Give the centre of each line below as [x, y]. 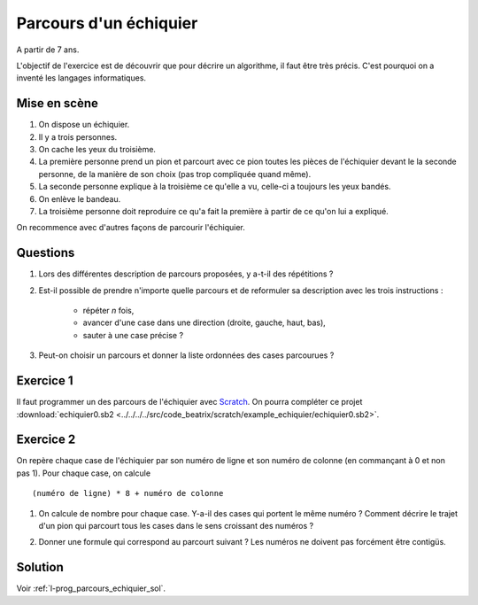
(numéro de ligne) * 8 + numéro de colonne [128, 493]
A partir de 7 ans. [48, 50]
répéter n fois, [108, 311]
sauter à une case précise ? [133, 335]
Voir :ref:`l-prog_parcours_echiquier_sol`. [91, 588]
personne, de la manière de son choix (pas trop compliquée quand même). [175, 174]
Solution [40, 567]
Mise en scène [58, 103]
